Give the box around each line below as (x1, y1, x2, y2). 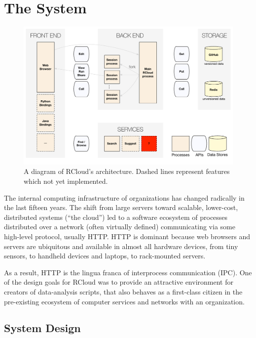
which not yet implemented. (24, 175, 108, 186)
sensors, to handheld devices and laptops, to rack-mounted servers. (4, 251, 206, 261)
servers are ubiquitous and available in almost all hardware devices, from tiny (4, 241, 238, 251)
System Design (4, 320, 81, 336)
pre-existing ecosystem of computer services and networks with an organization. (4, 296, 245, 306)
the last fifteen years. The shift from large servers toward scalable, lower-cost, (4, 202, 238, 212)
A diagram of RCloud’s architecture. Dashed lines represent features (24, 166, 230, 176)
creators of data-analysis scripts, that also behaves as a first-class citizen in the (4, 286, 243, 296)
